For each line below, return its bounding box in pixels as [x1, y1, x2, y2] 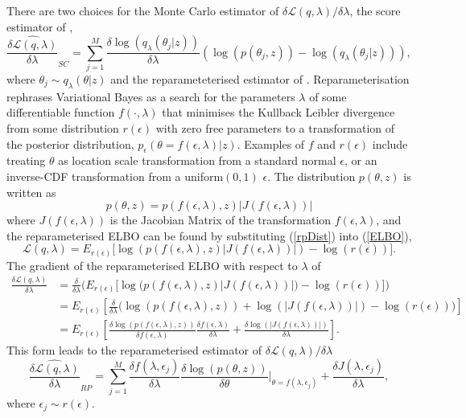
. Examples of [237, 135, 305, 152]
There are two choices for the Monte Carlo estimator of [6, 2, 279, 18]
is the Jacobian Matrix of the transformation [109, 211, 332, 228]
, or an [344, 152, 377, 169]
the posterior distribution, [6, 135, 134, 152]
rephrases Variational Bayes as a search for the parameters [6, 88, 295, 104]
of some [309, 88, 347, 104]
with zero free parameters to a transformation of [155, 119, 395, 136]
